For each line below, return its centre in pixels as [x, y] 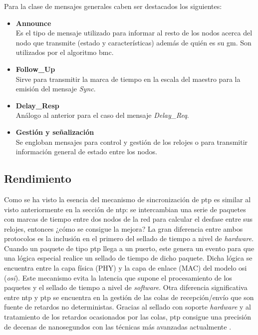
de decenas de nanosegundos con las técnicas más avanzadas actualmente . [118, 326]
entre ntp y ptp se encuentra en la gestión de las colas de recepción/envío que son [129, 297]
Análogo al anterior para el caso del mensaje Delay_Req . [102, 115]
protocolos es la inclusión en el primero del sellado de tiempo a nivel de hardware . [129, 238]
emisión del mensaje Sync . [56, 89]
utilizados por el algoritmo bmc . [65, 52]
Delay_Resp [37, 105]
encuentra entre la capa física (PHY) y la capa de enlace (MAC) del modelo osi [126, 268]
